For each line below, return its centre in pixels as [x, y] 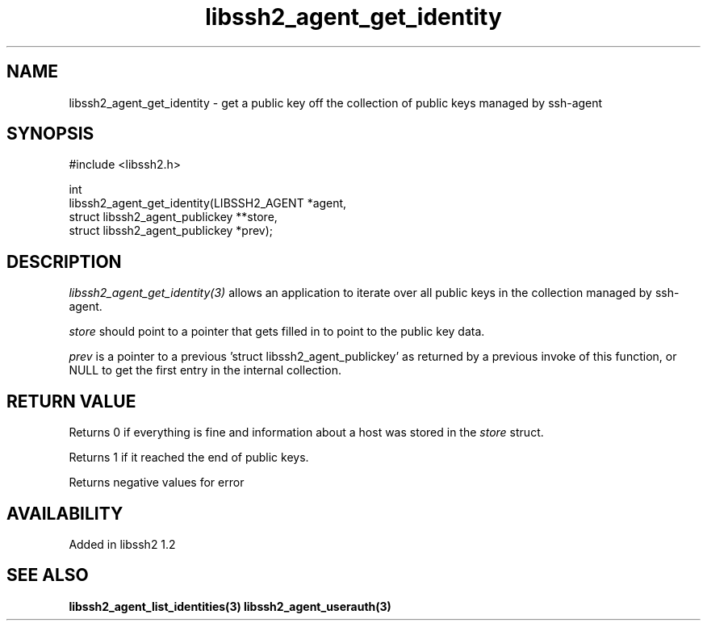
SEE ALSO [48, 575]
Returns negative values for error [157, 483]
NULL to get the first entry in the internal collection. [205, 370]
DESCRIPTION [64, 261]
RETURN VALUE [71, 401]
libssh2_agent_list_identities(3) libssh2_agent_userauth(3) [230, 606]
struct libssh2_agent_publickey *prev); [171, 231]
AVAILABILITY [65, 513]
